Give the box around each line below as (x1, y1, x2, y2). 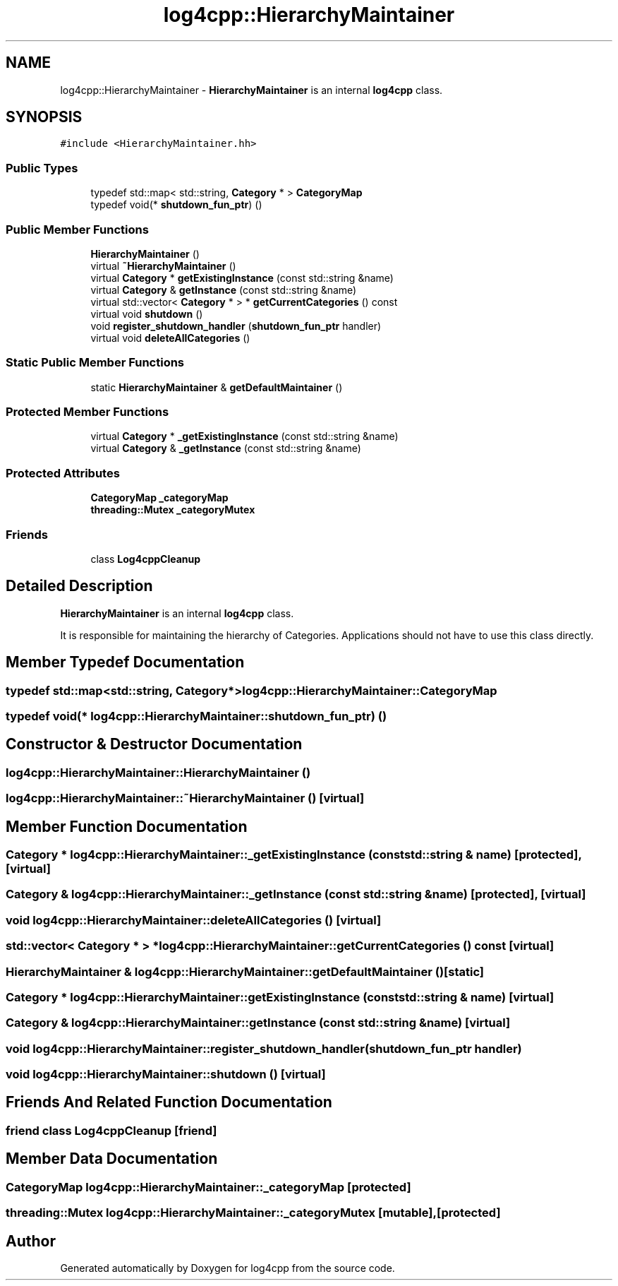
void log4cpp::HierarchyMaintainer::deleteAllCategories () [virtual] (6, 912, 382, 927)
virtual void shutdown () (90, 307, 203, 320)
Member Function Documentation (6, 817, 248, 835)
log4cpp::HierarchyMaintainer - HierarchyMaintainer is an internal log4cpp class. (60, 83, 443, 96)
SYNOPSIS (6, 108, 83, 126)
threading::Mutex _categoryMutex (90, 504, 255, 516)
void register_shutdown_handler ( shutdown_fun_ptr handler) (90, 319, 382, 332)
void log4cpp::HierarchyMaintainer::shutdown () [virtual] (6, 1067, 326, 1082)
